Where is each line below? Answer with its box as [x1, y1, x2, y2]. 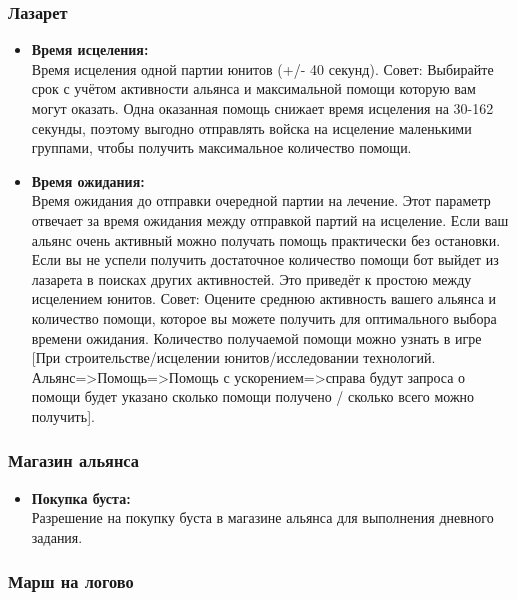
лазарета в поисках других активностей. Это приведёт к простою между [31, 268, 472, 289]
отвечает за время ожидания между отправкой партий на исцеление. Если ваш [31, 209, 509, 230]
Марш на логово [8, 569, 134, 594]
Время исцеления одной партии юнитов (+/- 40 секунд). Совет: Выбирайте [31, 58, 494, 79]
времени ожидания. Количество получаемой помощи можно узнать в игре [31, 327, 482, 348]
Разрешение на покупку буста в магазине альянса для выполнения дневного [31, 507, 494, 528]
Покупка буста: [31, 487, 131, 508]
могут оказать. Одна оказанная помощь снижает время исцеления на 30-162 [31, 98, 494, 118]
